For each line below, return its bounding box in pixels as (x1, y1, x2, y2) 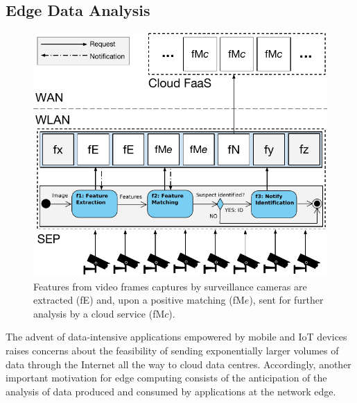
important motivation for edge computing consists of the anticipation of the (6, 370, 327, 385)
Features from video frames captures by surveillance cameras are (33, 279, 307, 293)
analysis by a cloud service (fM (33, 306, 165, 320)
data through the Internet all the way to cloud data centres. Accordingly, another (6, 356, 351, 371)
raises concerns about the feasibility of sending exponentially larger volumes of (6, 343, 339, 358)
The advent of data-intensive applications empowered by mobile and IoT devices (6, 329, 347, 344)
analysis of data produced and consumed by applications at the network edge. (6, 384, 336, 398)
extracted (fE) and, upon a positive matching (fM (33, 293, 245, 307)
